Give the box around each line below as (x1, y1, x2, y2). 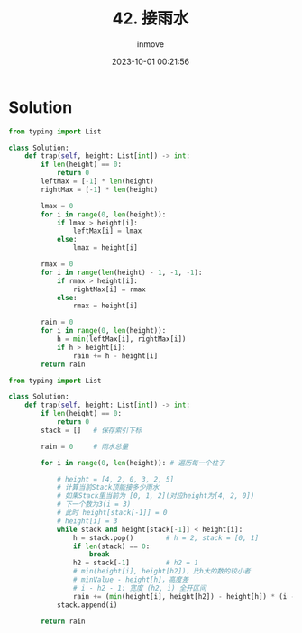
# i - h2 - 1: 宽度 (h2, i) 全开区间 (72, 583, 206, 592)
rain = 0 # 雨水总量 (41, 442, 129, 451)
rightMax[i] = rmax (72, 285, 146, 294)
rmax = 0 (41, 260, 74, 269)
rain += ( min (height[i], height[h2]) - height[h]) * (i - (72, 592, 296, 601)
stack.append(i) (56, 601, 118, 610)
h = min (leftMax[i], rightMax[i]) (56, 335, 187, 344)
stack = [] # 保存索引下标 (41, 426, 142, 435)
